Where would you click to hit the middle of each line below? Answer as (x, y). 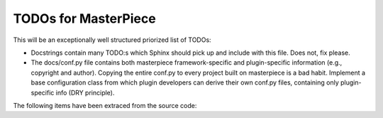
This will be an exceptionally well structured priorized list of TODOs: (112, 40)
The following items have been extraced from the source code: (105, 105)
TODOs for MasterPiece (84, 18)
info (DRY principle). (85, 92)
